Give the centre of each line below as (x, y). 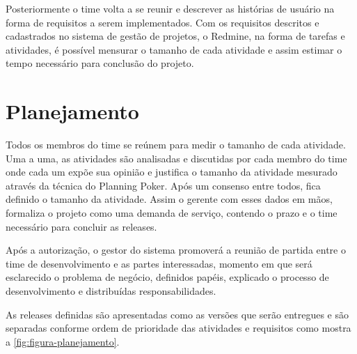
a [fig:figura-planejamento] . (63, 341)
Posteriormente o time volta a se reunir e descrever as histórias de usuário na (170, 8)
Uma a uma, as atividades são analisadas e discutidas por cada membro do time (176, 158)
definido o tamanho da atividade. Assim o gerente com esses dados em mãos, (169, 199)
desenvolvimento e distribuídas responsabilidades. (111, 291)
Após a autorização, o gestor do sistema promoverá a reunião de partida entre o (176, 250)
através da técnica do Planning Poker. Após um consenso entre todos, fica (163, 185)
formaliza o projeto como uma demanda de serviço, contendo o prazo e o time (172, 213)
